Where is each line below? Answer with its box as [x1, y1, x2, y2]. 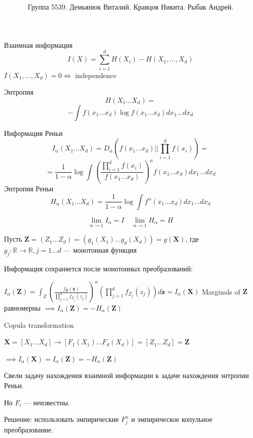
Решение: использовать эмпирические [4, 414, 119, 424]
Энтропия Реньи [4, 183, 54, 194]
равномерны [4, 303, 41, 313]
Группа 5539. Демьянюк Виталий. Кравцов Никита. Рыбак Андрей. [28, 2, 233, 12]
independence [75, 69, 116, 80]
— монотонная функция [63, 245, 137, 255]
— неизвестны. [24, 397, 70, 407]
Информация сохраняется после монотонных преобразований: [4, 263, 193, 273]
